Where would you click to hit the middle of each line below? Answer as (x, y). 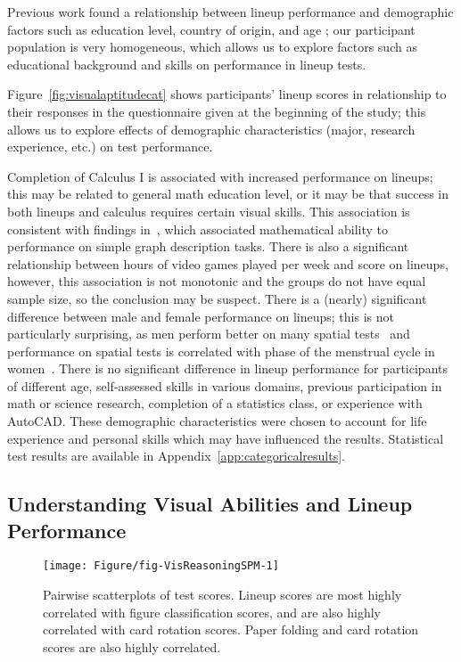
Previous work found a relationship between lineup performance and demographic (230, 12)
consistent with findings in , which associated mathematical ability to (198, 229)
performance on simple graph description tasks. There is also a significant (208, 246)
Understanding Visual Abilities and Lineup (210, 504)
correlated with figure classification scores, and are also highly (212, 612)
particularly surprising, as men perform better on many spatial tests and (209, 334)
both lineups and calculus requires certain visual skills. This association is (209, 211)
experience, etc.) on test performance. (110, 147)
